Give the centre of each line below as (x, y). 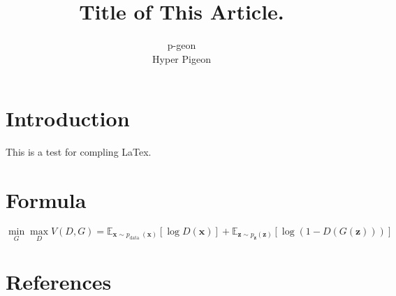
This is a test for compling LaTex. (79, 152)
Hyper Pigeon (182, 58)
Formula (46, 200)
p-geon (182, 45)
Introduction (68, 118)
